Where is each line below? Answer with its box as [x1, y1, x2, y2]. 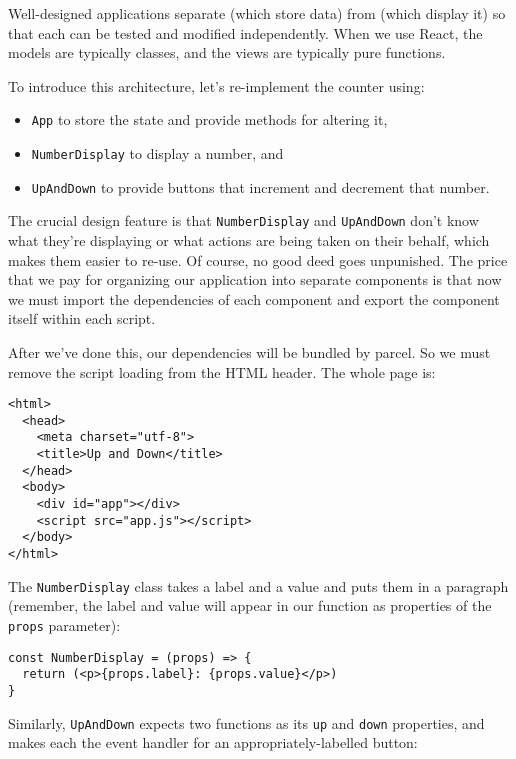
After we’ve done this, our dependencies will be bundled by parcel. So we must [8, 341, 491, 362]
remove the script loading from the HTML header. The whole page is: [8, 361, 436, 382]
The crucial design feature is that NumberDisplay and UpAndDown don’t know [8, 210, 479, 231]
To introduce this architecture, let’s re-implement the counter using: [8, 75, 425, 96]
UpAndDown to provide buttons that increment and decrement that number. [31, 176, 490, 197]
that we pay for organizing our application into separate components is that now [8, 269, 502, 290]
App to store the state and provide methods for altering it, [31, 109, 388, 130]
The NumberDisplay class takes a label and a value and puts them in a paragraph [8, 575, 509, 596]
